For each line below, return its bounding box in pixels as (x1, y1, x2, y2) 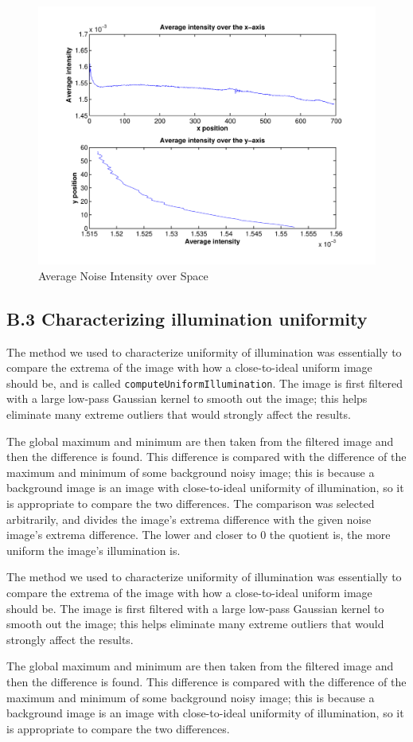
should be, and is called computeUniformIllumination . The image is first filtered (6, 374, 403, 391)
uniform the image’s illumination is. (6, 541, 181, 558)
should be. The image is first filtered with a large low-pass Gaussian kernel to (6, 599, 384, 616)
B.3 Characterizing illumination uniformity (6, 306, 368, 330)
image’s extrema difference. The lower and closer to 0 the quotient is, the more (6, 526, 391, 543)
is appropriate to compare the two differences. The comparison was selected (6, 495, 375, 511)
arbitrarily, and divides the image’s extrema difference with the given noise (6, 510, 372, 527)
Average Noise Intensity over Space (38, 267, 208, 283)
